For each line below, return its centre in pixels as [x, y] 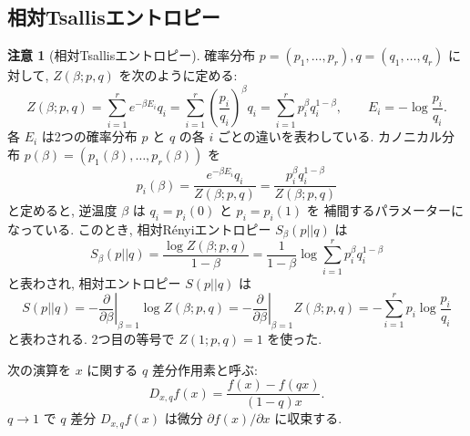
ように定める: [197, 75]
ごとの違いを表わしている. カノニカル [329, 136]
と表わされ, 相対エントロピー [94, 282]
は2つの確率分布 [89, 136]
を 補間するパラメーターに [385, 210]
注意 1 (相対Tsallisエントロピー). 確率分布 [132, 55]
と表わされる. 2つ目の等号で [91, 338]
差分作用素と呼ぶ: [204, 369]
